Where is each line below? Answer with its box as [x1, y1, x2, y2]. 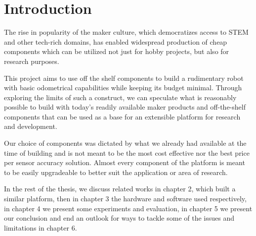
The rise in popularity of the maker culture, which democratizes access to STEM [4, 27, 249, 37]
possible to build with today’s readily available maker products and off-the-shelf [4, 102, 246, 112]
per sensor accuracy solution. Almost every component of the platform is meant [4, 157, 245, 168]
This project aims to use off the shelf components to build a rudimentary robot [4, 72, 244, 83]
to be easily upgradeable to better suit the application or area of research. [4, 167, 228, 177]
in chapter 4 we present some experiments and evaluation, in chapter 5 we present [4, 203, 253, 213]
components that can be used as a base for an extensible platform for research [4, 111, 241, 121]
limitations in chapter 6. [4, 222, 77, 233]
